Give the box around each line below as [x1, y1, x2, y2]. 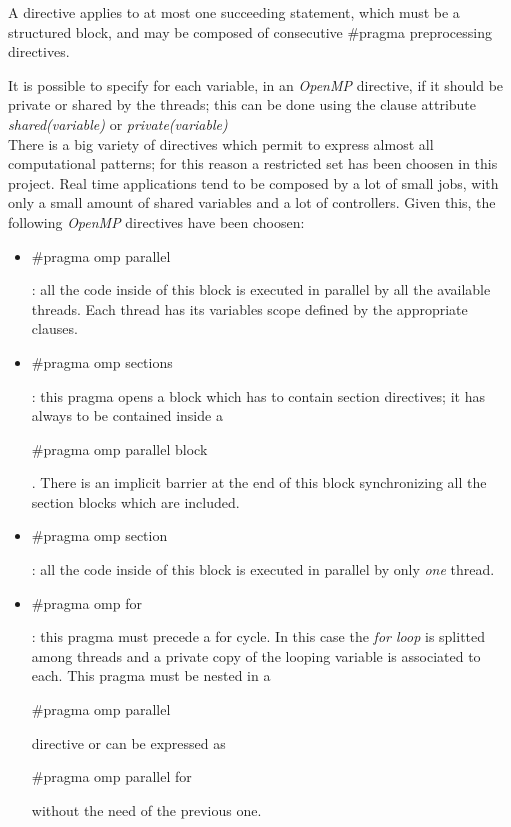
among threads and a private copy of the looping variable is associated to [31, 645, 481, 666]
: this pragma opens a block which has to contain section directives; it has [31, 385, 485, 406]
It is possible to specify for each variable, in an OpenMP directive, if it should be [8, 74, 504, 95]
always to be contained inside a [31, 405, 223, 426]
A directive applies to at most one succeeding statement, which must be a [8, 2, 460, 22]
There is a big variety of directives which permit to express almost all [8, 133, 434, 154]
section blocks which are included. [31, 491, 240, 512]
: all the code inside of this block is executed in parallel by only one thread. [31, 559, 495, 580]
